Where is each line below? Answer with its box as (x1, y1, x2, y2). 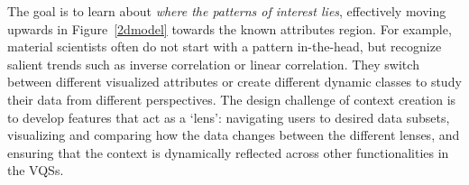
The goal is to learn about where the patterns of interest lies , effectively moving (7, 2, 446, 20)
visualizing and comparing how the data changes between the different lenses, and (7, 125, 460, 144)
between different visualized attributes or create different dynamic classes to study (7, 72, 462, 91)
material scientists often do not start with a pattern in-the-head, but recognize (7, 37, 442, 56)
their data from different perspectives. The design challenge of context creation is (7, 89, 456, 108)
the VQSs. (7, 161, 64, 180)
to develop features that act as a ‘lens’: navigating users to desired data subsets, (7, 107, 450, 126)
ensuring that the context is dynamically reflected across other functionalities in (7, 143, 449, 162)
